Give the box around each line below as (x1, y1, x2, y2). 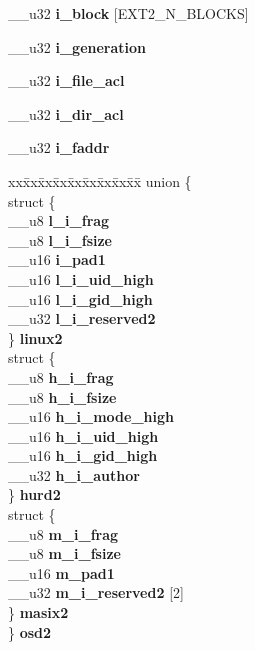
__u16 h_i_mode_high (8, 406, 175, 427)
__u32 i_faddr (8, 137, 110, 158)
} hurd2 (8, 484, 61, 505)
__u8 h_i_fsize (8, 386, 117, 407)
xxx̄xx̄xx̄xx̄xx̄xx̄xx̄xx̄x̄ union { (8, 170, 192, 191)
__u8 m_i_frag (8, 523, 119, 544)
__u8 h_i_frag (8, 366, 114, 387)
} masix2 (8, 602, 69, 623)
